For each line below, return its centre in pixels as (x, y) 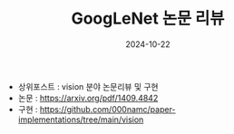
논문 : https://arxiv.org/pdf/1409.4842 (88, 98)
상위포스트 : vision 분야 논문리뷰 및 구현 (88, 86)
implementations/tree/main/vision (81, 120)
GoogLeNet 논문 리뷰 (148, 19)
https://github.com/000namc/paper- (107, 109)
